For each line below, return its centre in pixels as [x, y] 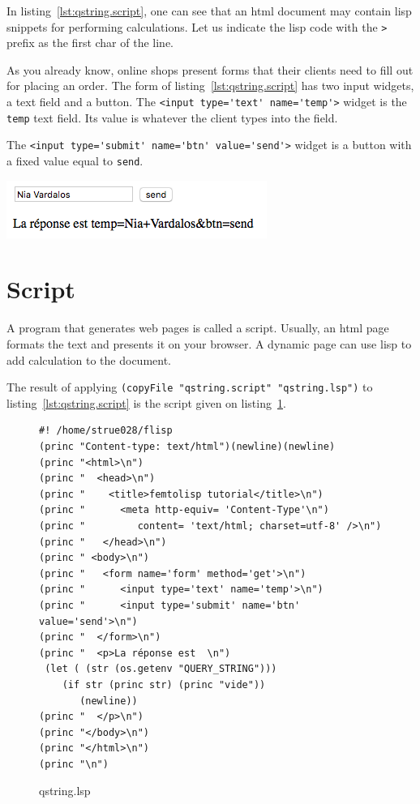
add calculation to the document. [89, 359]
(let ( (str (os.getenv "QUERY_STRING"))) [161, 669]
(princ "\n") [74, 764]
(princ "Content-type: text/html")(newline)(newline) [187, 447]
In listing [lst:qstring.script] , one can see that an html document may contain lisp [209, 11]
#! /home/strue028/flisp [106, 431]
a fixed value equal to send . [75, 160]
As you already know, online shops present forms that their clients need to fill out [210, 69]
